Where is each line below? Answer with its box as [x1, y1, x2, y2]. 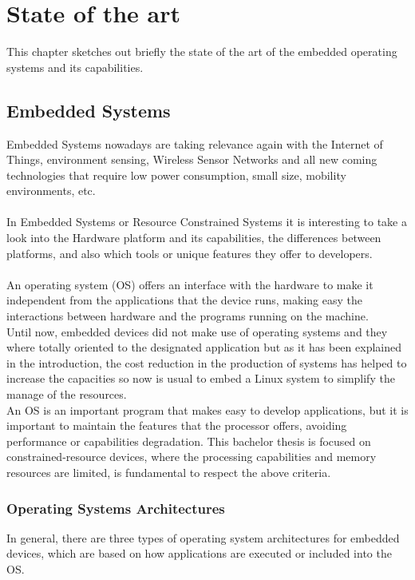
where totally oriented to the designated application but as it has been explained [6, 339, 401, 356]
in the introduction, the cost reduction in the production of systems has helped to [6, 354, 407, 371]
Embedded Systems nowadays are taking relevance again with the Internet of [6, 135, 383, 152]
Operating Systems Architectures [6, 498, 225, 518]
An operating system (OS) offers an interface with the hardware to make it [6, 276, 373, 292]
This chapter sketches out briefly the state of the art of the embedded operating [6, 43, 397, 60]
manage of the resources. [6, 386, 127, 403]
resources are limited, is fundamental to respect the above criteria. [6, 463, 331, 480]
